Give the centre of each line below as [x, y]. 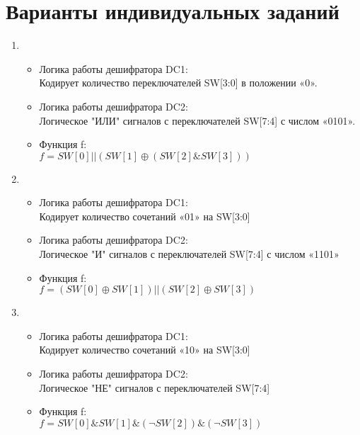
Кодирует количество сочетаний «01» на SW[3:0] [145, 216]
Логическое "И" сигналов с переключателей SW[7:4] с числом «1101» [189, 254]
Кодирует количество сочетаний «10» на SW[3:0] [145, 350]
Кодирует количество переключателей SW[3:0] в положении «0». [178, 83]
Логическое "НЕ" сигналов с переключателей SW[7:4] [155, 387]
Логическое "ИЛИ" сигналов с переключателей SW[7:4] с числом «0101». [197, 120]
